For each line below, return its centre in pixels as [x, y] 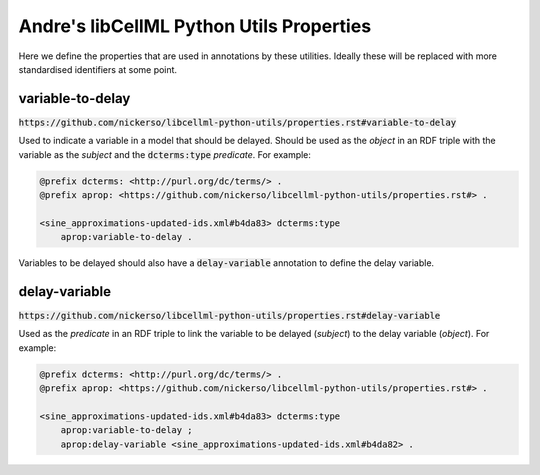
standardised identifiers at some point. [98, 69]
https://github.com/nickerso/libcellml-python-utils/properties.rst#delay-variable [229, 316]
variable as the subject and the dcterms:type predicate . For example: [165, 154]
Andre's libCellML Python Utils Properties [195, 26]
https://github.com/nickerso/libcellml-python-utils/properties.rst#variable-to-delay [237, 122]
